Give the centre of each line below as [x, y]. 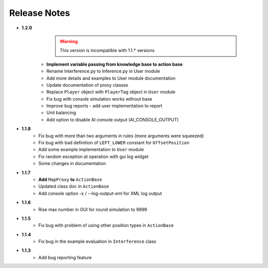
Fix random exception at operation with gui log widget [94, 157]
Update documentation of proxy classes [87, 85]
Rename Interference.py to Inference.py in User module [103, 71]
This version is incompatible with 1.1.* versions [107, 51]
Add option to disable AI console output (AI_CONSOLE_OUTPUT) [112, 119]
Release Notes [40, 13]
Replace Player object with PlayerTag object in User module [111, 92]
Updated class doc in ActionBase [74, 186]
